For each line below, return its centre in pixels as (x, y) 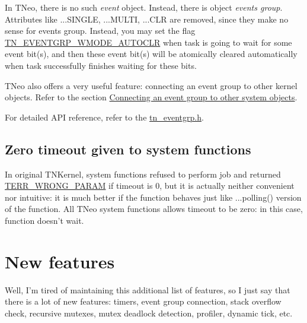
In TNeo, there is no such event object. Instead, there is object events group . (144, 7)
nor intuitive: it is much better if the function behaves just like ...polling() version (153, 197)
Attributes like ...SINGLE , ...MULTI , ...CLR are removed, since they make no (147, 19)
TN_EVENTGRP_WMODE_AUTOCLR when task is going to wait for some (148, 42)
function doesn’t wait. (44, 220)
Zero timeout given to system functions (128, 149)
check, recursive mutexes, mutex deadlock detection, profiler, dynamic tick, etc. (149, 313)
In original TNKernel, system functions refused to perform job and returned (143, 174)
